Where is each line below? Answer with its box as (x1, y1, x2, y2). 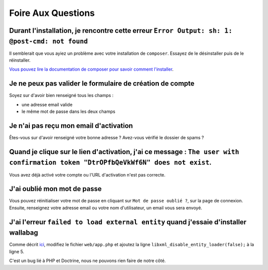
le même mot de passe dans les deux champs (21, 108, 116, 114)
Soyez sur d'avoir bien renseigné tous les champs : (9, 92, 114, 98)
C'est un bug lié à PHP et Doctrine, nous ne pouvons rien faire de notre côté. (9, 258, 166, 264)
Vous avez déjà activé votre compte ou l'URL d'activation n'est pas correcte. (9, 172, 166, 178)
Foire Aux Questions (9, 7, 95, 18)
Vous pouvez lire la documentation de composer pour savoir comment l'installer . (9, 66, 174, 72)
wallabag (9, 229, 38, 237)
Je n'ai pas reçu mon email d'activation (9, 121, 134, 130)
